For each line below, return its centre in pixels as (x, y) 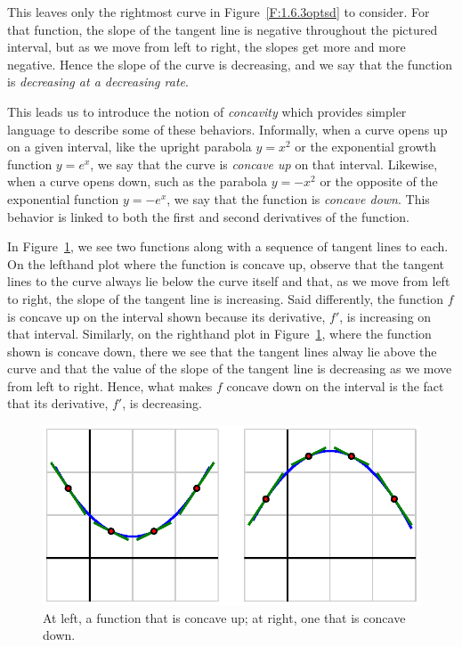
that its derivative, (58, 403)
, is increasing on (385, 316)
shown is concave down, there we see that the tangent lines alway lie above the (222, 351)
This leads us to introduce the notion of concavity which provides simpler (207, 111)
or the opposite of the (379, 181)
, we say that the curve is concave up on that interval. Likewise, (264, 164)
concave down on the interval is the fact (335, 385)
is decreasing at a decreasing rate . (98, 82)
